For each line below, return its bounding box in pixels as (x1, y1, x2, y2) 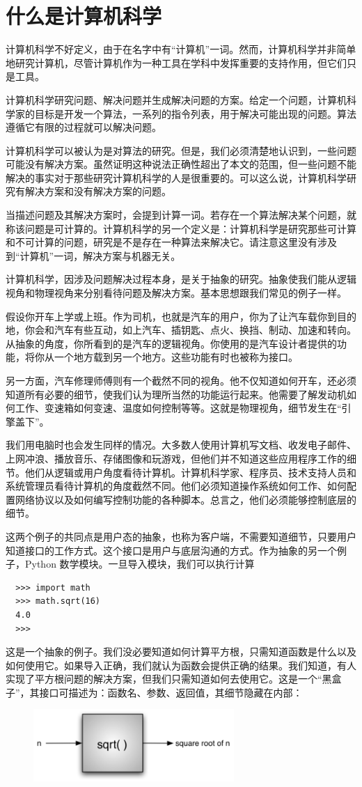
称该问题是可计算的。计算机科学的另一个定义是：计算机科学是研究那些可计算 (6, 221, 356, 235)
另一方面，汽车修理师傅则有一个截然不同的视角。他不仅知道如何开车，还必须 (6, 373, 356, 387)
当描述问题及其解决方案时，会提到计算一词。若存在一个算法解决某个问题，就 (6, 208, 356, 222)
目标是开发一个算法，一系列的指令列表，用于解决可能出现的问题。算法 (34, 106, 356, 120)
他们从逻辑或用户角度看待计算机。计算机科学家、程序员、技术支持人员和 (24, 465, 356, 479)
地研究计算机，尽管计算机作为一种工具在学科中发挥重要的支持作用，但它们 (6, 55, 347, 70)
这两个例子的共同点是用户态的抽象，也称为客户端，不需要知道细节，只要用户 (6, 529, 356, 543)
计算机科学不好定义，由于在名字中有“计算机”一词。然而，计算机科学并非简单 (6, 42, 356, 56)
